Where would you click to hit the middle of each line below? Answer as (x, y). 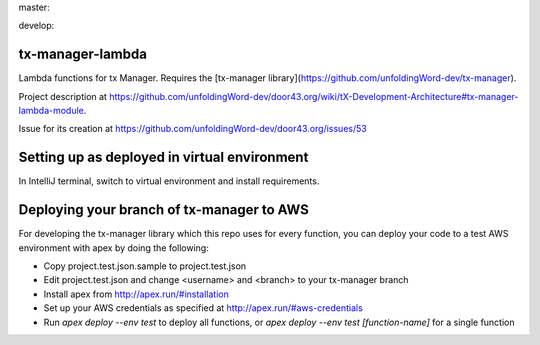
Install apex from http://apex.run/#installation (136, 294)
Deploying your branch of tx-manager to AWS (163, 210)
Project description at (62, 96)
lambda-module (51, 111)
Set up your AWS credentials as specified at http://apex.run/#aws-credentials (203, 308)
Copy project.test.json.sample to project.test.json (145, 266)
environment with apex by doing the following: (113, 247)
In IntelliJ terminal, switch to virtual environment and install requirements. (169, 181)
